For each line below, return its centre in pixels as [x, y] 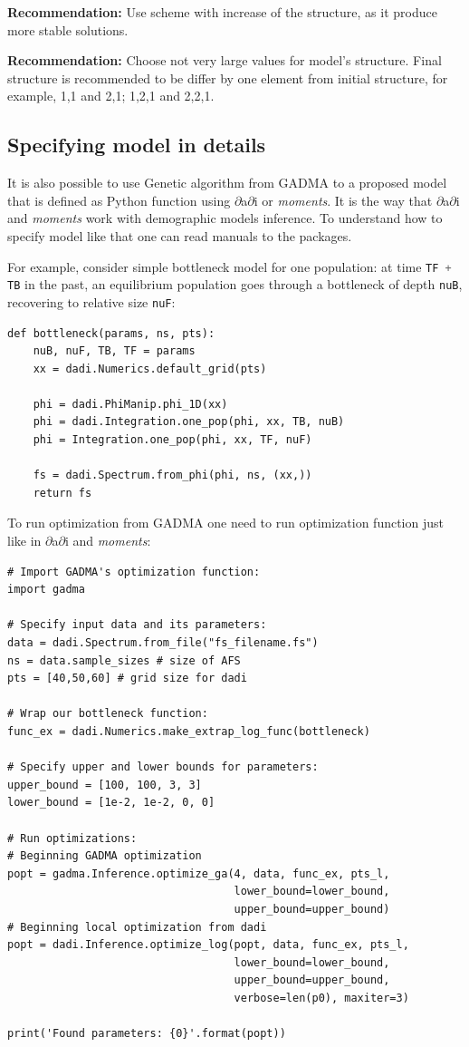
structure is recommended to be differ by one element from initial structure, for [228, 78]
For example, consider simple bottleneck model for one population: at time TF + [230, 266]
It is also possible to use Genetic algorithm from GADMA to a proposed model [227, 183]
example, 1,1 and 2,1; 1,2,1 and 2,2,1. [111, 96]
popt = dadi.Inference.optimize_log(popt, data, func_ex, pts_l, [208, 945]
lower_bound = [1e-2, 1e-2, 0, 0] [111, 803]
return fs [62, 493]
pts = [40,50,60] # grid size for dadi [127, 679]
